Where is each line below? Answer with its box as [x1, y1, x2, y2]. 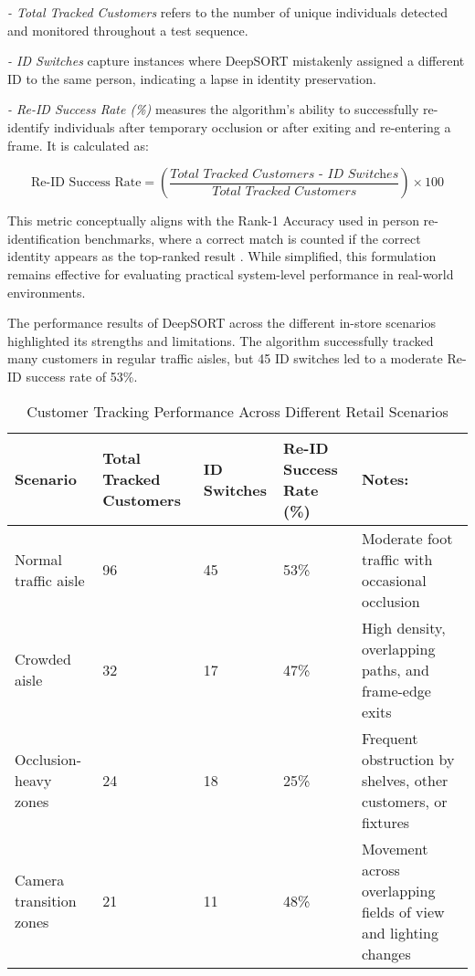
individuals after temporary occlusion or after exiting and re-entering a [53, 117, 451, 136]
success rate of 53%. [26, 366, 138, 385]
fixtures [361, 811, 410, 833]
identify [7, 117, 50, 136]
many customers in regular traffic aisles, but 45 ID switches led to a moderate [7, 349, 443, 368]
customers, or [361, 790, 448, 812]
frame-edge [361, 679, 431, 701]
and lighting [361, 921, 438, 943]
